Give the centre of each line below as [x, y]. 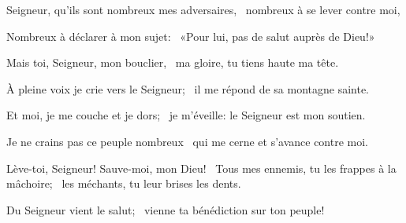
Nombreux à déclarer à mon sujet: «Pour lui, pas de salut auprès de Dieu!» [191, 36]
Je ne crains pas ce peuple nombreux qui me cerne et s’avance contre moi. [188, 141]
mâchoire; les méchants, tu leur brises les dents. [124, 183]
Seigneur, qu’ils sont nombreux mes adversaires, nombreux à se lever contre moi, [203, 9]
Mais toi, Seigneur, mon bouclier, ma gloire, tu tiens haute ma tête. [173, 62]
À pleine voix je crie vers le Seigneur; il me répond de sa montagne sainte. [188, 88]
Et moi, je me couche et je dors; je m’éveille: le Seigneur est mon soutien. [186, 115]
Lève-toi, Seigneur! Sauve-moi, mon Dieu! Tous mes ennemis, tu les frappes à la [201, 168]
